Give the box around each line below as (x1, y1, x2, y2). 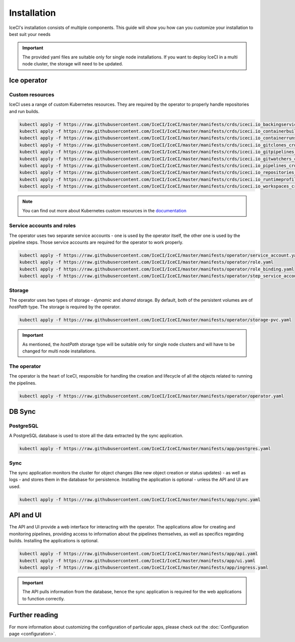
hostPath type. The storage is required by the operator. (9, 304, 121, 310)
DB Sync (9, 408, 36, 416)
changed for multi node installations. (22, 348, 96, 354)
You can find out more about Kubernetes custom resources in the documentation (22, 207, 187, 213)
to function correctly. (22, 595, 65, 602)
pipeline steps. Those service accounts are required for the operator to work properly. (9, 239, 184, 245)
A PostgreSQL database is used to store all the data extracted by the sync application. (9, 433, 184, 438)
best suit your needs (9, 31, 51, 37)
